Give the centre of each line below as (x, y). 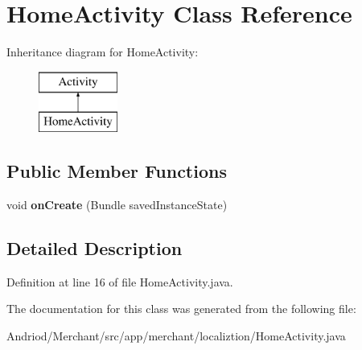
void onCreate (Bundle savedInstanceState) (117, 205)
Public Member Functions (117, 171)
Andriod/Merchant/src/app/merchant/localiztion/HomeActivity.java (176, 336)
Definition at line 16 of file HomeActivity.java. (120, 281)
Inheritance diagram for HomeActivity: (103, 52)
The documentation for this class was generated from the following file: (181, 309)
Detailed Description (95, 248)
